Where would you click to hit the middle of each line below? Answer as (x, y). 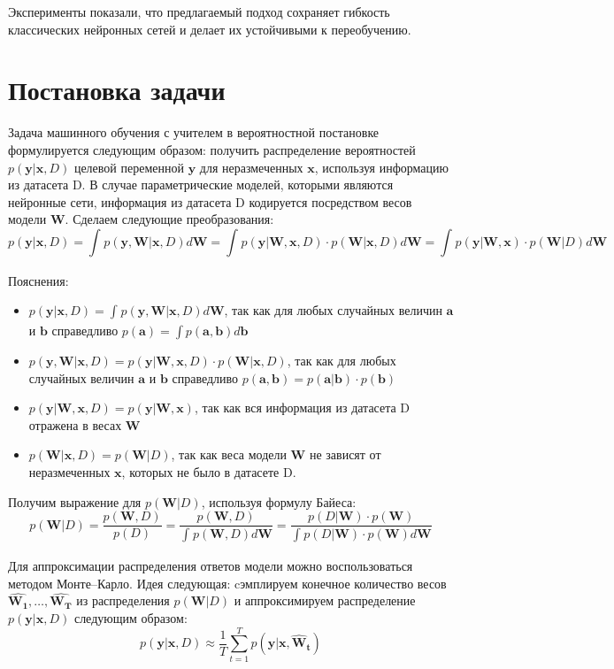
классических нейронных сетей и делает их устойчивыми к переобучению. (210, 29)
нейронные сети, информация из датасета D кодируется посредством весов (210, 201)
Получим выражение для (75, 501)
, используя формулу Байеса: (279, 501)
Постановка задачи (117, 90)
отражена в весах (75, 424)
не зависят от (345, 454)
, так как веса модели (229, 454)
